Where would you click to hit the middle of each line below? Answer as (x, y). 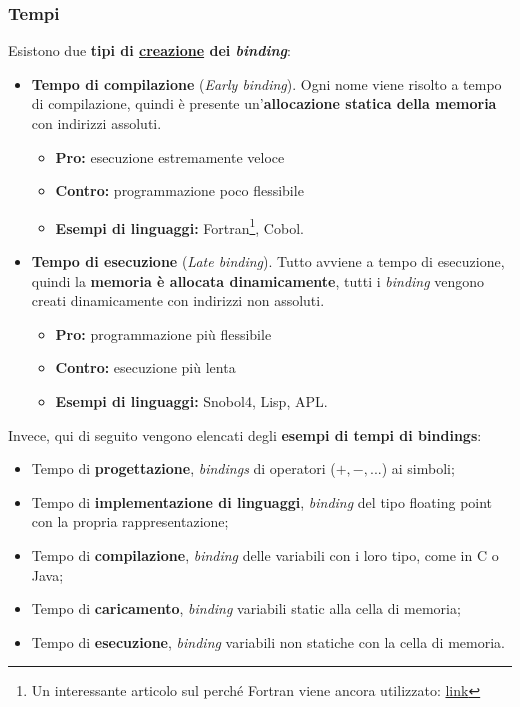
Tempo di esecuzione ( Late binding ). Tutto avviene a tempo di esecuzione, (268, 261)
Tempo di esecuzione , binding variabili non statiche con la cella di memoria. (268, 641)
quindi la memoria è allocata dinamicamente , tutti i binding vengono (258, 280)
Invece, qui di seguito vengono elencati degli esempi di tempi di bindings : (245, 434)
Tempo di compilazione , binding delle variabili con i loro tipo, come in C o (265, 554)
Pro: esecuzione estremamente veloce (170, 156)
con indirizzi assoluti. (96, 123)
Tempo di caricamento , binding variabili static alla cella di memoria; (246, 608)
